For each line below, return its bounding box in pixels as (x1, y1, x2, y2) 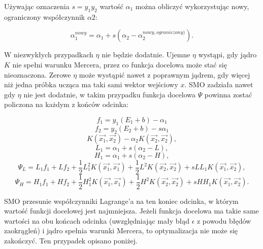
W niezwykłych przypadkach (4, 49, 93, 60)
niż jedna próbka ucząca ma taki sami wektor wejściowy (4, 79, 178, 90)
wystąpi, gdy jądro (198, 49, 257, 60)
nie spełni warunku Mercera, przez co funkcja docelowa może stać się (12, 59, 227, 69)
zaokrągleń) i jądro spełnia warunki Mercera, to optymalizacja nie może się (4, 225, 238, 236)
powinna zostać (204, 89, 252, 99)
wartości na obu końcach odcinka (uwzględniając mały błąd (4, 215, 189, 226)
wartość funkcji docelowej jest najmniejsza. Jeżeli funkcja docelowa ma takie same (4, 205, 259, 216)
